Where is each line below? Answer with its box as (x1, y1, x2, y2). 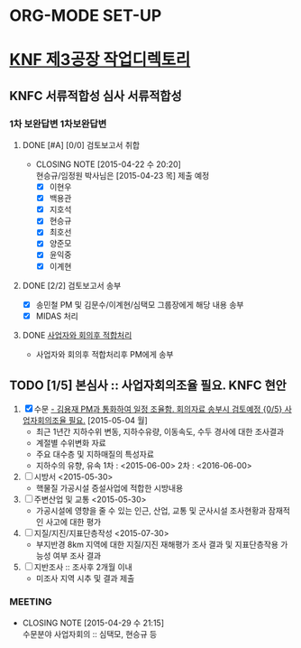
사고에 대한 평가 (45, 516, 102, 527)
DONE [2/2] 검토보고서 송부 (22, 280, 122, 291)
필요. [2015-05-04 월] (68, 414, 149, 425)
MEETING (9, 596, 52, 608)
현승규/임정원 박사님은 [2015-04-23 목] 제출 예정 (35, 171, 210, 181)
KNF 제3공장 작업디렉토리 (9, 50, 191, 70)
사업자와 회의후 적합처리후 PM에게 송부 (35, 348, 174, 359)
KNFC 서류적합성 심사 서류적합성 (9, 88, 182, 104)
